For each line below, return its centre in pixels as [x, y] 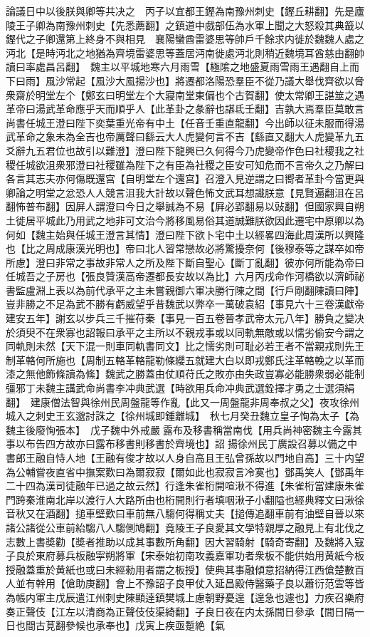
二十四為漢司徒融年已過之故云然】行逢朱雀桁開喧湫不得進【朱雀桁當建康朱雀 [185, 486]
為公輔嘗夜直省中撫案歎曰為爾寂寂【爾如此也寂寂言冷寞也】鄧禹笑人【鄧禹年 [185, 471]
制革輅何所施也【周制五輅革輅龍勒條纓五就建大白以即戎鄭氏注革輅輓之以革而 [185, 359]
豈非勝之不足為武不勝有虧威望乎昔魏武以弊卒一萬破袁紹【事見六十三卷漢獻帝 [185, 304]
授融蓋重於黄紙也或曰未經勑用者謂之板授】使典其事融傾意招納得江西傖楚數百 [185, 569]
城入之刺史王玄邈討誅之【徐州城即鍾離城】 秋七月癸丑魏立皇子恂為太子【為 [183, 416]
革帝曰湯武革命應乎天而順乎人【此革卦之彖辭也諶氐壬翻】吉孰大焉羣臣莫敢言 [185, 109]
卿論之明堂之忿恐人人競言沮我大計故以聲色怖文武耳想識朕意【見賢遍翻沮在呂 [185, 192]
